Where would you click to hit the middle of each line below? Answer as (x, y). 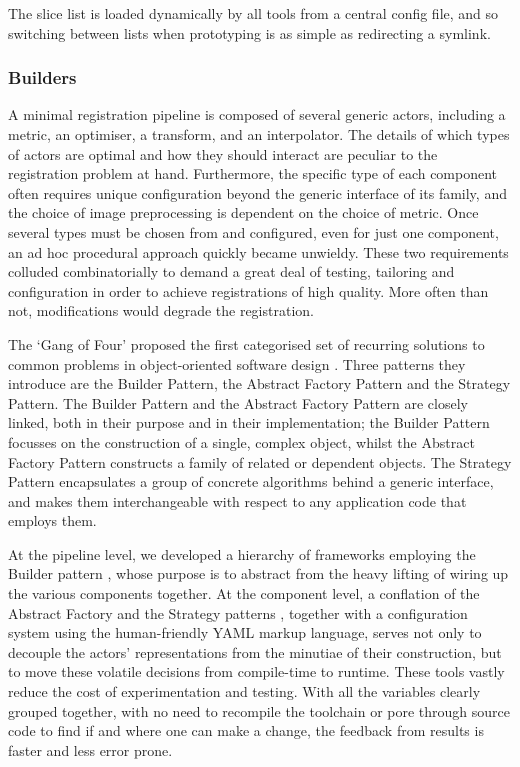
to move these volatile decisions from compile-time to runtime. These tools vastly (256, 671)
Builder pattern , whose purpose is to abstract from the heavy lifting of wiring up (258, 573)
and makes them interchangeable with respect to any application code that (237, 500)
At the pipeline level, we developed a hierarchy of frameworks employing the (242, 553)
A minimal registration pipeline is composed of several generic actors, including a (257, 114)
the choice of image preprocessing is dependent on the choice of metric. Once (243, 212)
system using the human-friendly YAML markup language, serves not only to (245, 632)
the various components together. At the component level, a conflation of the (244, 593)
